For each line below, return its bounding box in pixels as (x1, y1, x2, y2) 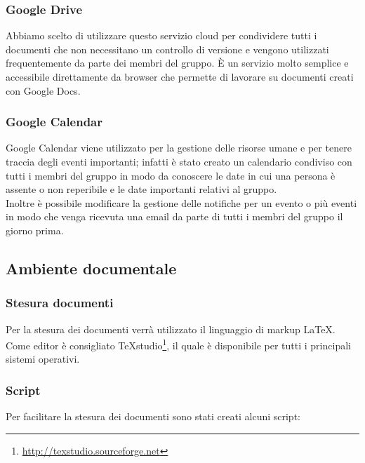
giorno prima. (6, 222, 64, 237)
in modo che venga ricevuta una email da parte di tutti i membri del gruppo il (6, 209, 343, 224)
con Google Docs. (6, 83, 81, 98)
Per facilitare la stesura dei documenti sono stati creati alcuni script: (6, 409, 300, 424)
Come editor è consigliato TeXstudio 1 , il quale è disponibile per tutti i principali (6, 336, 351, 352)
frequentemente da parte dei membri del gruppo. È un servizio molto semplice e (6, 55, 349, 70)
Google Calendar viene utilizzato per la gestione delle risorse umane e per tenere (6, 140, 352, 155)
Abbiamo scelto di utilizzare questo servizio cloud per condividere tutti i (6, 28, 317, 43)
